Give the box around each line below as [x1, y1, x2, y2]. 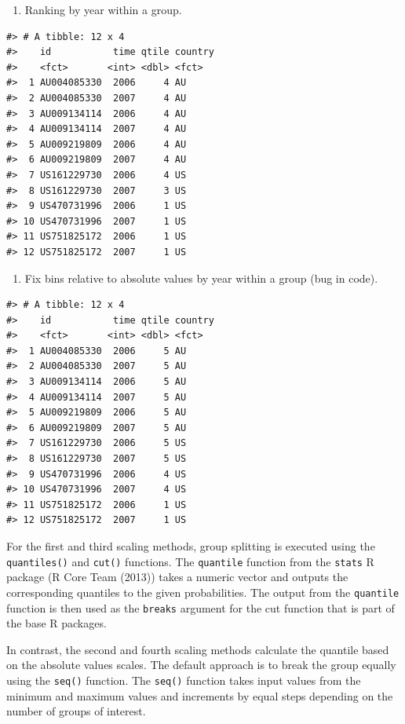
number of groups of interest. [6, 703, 146, 719]
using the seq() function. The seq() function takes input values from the [6, 671, 361, 688]
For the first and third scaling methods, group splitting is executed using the [6, 538, 375, 554]
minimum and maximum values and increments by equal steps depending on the [6, 687, 393, 704]
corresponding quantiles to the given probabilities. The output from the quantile [6, 583, 400, 600]
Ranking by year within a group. [24, 2, 182, 17]
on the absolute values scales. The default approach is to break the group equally [6, 656, 396, 673]
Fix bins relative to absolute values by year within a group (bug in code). [24, 269, 378, 286]
